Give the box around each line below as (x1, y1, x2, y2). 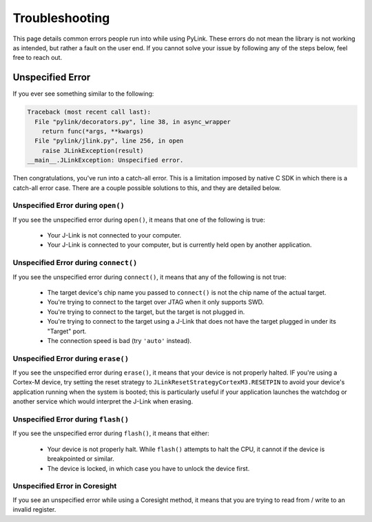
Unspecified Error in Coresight (12, 481, 117, 491)
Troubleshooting (12, 10, 110, 25)
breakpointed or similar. (47, 455, 114, 463)
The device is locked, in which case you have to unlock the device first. (47, 464, 250, 472)
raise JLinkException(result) (41, 147, 144, 154)
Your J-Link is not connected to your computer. (47, 231, 182, 240)
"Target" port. (47, 327, 87, 335)
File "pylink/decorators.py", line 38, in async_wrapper (34, 118, 231, 125)
